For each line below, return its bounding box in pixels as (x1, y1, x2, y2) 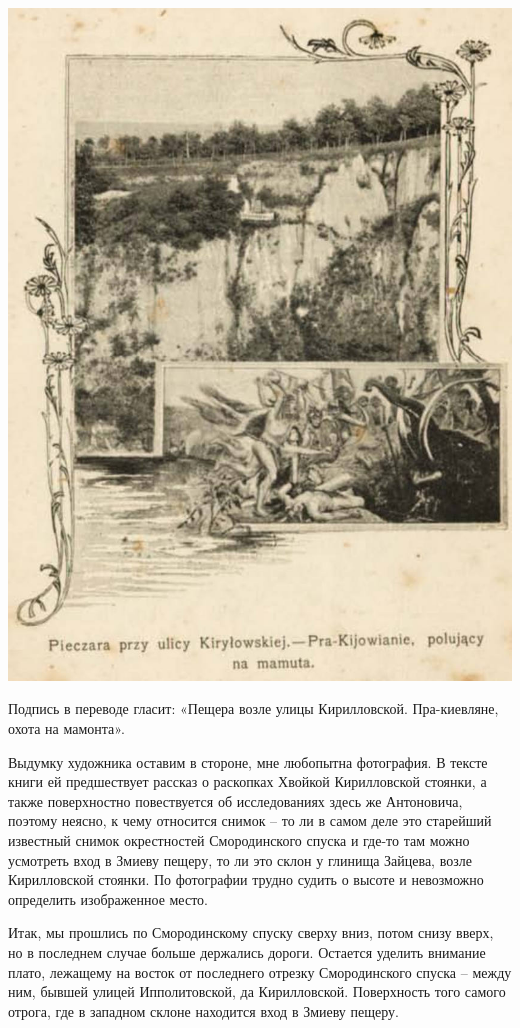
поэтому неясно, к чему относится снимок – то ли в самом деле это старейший (8, 810, 492, 831)
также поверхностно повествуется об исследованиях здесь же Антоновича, (8, 790, 463, 811)
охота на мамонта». (8, 718, 125, 739)
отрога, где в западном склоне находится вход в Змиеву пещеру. (8, 1000, 399, 1021)
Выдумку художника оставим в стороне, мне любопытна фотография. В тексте (8, 751, 488, 772)
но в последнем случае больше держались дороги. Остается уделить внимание (8, 942, 486, 962)
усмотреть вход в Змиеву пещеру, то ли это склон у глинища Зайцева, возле (8, 849, 472, 870)
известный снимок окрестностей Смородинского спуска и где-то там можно (8, 830, 470, 851)
